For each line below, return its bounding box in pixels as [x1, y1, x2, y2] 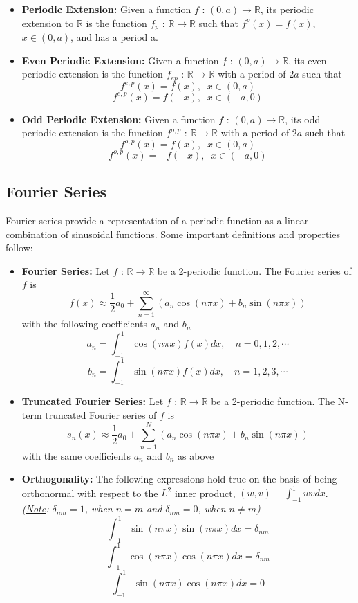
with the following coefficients [21, 316, 148, 331]
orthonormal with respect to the [21, 485, 158, 500]
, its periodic [260, 2, 314, 16]
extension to [21, 15, 74, 30]
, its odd [285, 111, 321, 126]
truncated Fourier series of [45, 407, 157, 422]
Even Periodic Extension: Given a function [21, 53, 219, 67]
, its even [288, 53, 327, 67]
